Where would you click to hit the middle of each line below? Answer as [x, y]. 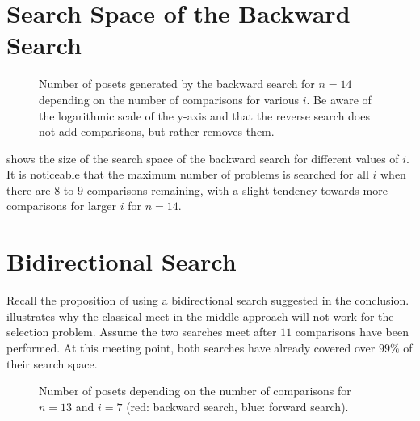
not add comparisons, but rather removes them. [157, 131]
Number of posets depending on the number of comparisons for [195, 391]
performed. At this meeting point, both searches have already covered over [191, 347]
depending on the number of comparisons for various [169, 99]
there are [29, 189]
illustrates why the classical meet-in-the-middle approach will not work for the [200, 316]
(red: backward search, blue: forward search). [237, 406]
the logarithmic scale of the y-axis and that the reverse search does [204, 115]
